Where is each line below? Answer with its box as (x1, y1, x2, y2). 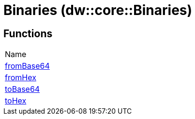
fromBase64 (5, 61, 50, 71)
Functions (3, 27, 53, 40)
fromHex (5, 73, 36, 83)
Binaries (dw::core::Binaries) (3, 2, 193, 18)
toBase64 (5, 84, 40, 94)
